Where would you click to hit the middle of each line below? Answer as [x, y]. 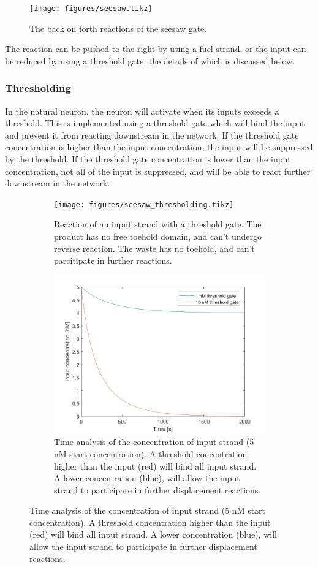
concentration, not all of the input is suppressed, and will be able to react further [158, 171]
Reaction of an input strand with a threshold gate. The [158, 224]
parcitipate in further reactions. [113, 260]
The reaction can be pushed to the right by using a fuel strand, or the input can [156, 49]
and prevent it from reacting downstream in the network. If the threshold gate [152, 135]
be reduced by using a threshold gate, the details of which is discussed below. [150, 60]
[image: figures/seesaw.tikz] [91, 9]
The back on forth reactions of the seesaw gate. [118, 28]
